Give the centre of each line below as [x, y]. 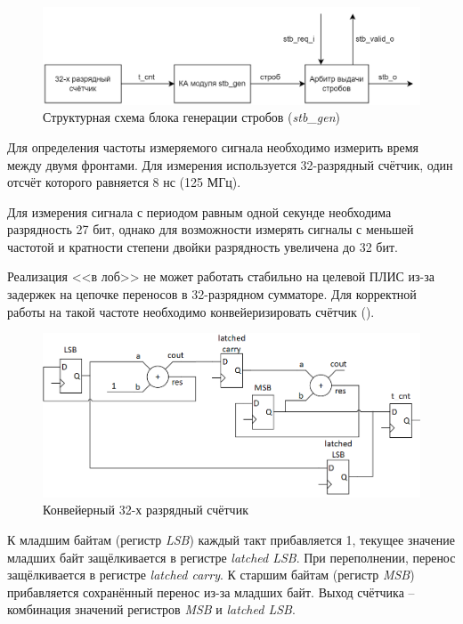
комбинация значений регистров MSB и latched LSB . [151, 609]
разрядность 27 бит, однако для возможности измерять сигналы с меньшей [211, 229]
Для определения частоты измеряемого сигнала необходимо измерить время [213, 146]
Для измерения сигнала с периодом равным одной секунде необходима [199, 211]
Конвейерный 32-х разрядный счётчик [146, 510]
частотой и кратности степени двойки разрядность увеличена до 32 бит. [203, 246]
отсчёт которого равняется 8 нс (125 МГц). [124, 182]
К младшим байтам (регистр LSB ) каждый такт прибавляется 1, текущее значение [231, 540]
